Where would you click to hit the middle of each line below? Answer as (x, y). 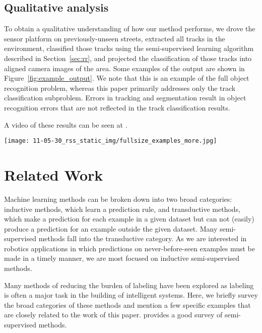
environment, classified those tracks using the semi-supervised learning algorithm (129, 48)
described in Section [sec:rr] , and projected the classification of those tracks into (128, 58)
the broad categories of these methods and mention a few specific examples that (127, 304)
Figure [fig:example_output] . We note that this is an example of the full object (127, 78)
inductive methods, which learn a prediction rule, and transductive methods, (122, 209)
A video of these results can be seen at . (66, 124)
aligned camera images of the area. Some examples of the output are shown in (124, 68)
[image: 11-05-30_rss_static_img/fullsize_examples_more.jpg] (111, 141)
